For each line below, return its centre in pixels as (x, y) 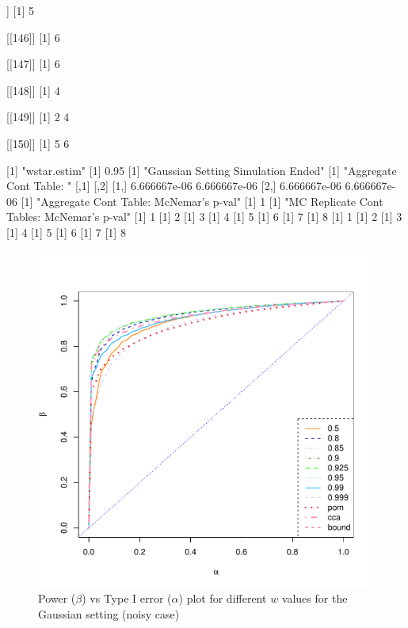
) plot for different (223, 598)
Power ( (57, 598)
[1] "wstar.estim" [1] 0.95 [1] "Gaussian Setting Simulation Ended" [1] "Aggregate (202, 170)
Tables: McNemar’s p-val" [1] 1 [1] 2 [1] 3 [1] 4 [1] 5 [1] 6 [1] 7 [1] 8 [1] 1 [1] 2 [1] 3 (204, 217)
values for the (315, 598)
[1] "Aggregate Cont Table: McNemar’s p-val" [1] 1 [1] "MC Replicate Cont (202, 201)
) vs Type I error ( (127, 598)
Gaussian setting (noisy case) (109, 613)
